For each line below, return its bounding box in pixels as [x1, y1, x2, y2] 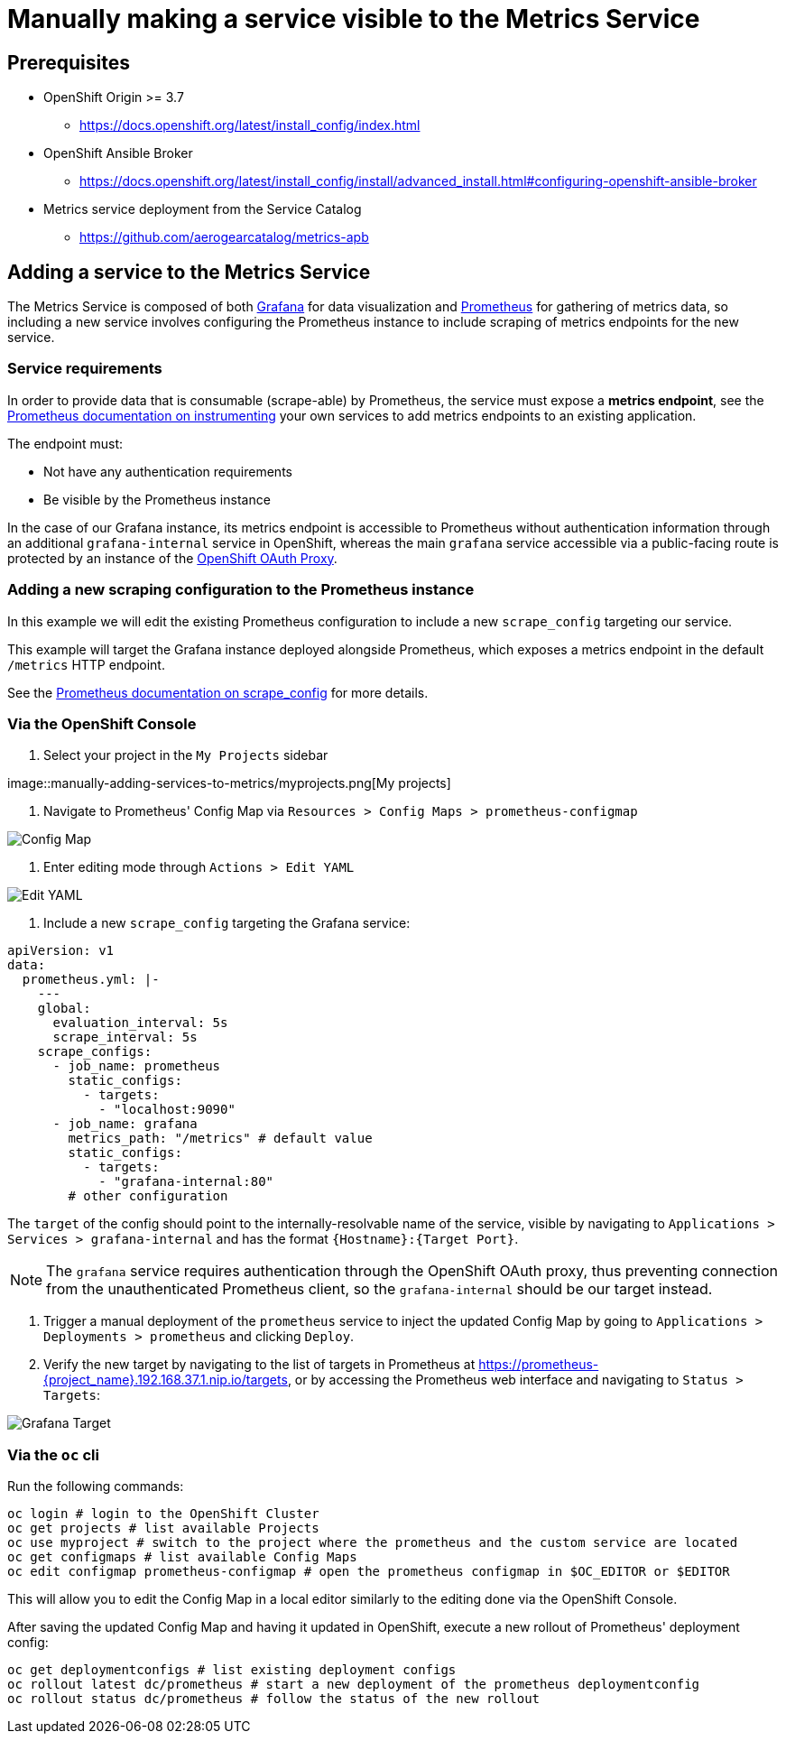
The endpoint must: [7, 435, 124, 451]
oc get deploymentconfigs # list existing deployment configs [7, 1662, 457, 1678]
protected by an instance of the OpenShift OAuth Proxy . [7, 550, 338, 566]
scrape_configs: [37, 1044, 153, 1060]
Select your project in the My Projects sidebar [43, 747, 328, 764]
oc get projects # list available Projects [7, 1521, 319, 1536]
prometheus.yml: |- [22, 972, 160, 987]
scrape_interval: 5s [52, 1030, 198, 1045]
